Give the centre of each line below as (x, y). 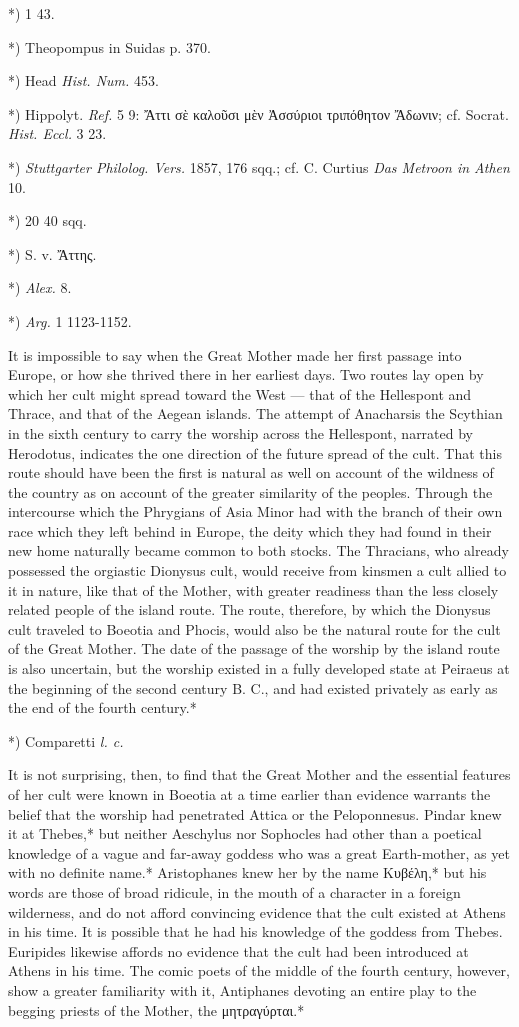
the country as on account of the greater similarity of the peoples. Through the (250, 491)
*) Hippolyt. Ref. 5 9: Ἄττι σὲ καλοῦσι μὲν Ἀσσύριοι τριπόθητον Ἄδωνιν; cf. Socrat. (258, 113)
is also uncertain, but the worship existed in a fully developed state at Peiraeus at (259, 668)
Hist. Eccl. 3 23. (57, 133)
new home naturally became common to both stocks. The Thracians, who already (258, 550)
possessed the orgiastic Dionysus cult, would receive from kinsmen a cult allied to (257, 570)
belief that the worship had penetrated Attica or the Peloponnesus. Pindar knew (255, 813)
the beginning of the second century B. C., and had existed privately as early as (253, 687)
